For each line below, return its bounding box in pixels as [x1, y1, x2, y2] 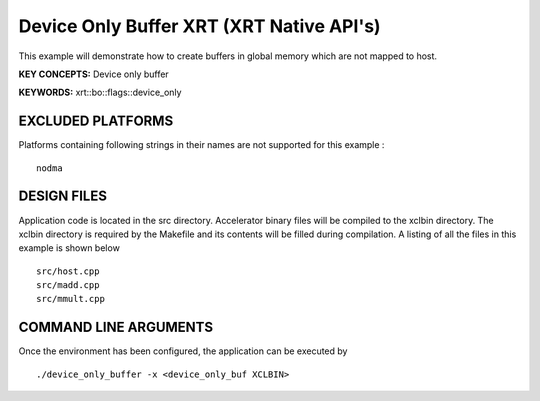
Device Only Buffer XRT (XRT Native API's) [18, 15, 381, 37]
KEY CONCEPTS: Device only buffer [18, 68, 169, 80]
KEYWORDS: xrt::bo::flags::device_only [18, 86, 182, 99]
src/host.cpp [36, 265, 100, 277]
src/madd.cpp [36, 280, 100, 291]
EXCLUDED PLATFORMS [18, 113, 174, 130]
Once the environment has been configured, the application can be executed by [18, 345, 348, 357]
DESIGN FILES [18, 188, 107, 205]
